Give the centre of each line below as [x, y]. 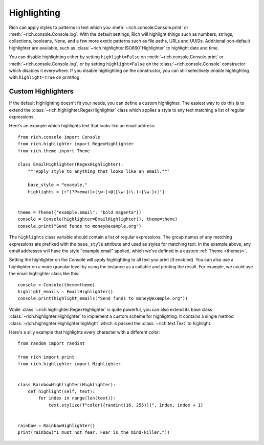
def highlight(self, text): [61, 391]
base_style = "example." [57, 185]
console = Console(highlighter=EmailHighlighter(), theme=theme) [98, 219]
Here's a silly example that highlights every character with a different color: [85, 332]
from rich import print [46, 357]
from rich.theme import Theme [54, 151]
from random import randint [51, 343]
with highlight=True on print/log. [45, 77]
